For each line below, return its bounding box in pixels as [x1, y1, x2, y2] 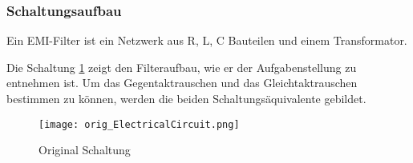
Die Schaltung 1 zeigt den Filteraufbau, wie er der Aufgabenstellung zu [6, 58, 357, 75]
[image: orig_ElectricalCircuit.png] [38, 118, 240, 130]
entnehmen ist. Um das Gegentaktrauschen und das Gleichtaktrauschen [6, 74, 358, 91]
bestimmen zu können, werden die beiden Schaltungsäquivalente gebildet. [6, 90, 366, 106]
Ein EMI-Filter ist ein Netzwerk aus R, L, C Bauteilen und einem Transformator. [6, 32, 407, 49]
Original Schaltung [38, 141, 131, 158]
